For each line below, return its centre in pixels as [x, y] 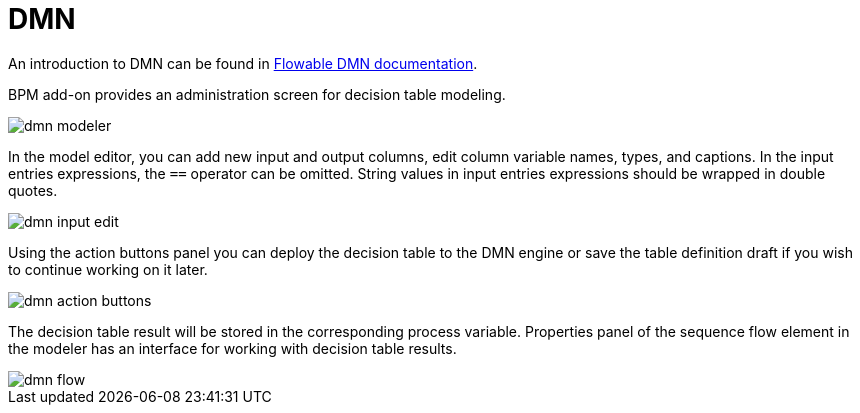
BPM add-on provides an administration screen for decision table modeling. [257, 94]
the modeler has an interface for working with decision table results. [232, 348]
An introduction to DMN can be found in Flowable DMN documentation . [243, 63]
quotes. [33, 190]
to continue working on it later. [108, 269]
